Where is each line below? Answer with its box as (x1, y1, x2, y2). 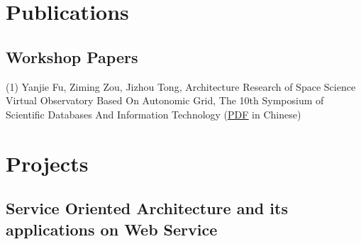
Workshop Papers (6, 45, 138, 67)
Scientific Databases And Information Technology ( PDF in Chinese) (6, 106, 301, 121)
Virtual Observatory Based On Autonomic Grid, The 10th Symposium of (6, 93, 324, 108)
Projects (6, 148, 89, 177)
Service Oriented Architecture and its (6, 197, 288, 219)
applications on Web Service (6, 218, 218, 240)
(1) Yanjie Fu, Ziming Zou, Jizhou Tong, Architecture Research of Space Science (6, 79, 356, 94)
